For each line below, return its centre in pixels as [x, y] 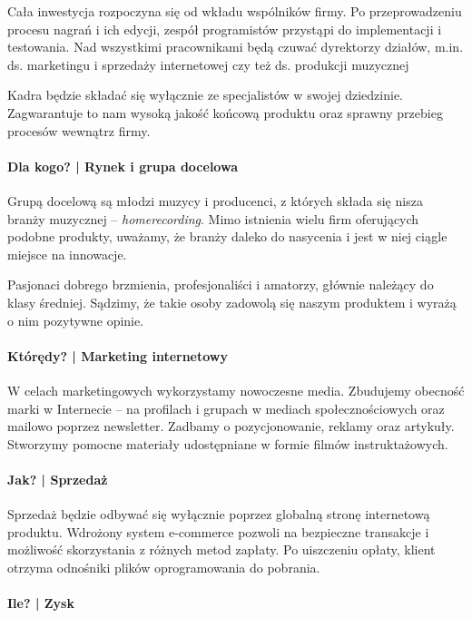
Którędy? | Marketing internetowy [118, 355]
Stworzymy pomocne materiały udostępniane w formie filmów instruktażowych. [228, 443]
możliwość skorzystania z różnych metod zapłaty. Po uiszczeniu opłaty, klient [221, 549]
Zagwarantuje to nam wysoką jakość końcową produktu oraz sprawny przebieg [225, 112]
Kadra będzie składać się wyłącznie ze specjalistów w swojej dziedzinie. [205, 95]
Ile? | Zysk [41, 603]
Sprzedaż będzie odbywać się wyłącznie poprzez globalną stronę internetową [219, 514]
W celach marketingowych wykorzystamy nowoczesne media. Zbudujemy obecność [236, 390]
